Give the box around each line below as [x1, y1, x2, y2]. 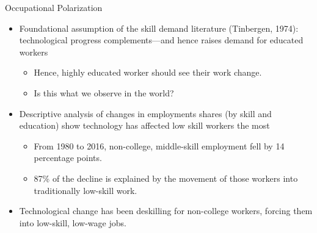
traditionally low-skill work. [34, 184, 137, 196]
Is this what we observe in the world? [34, 86, 174, 99]
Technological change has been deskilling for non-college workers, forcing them [19, 204, 313, 217]
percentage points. [34, 151, 102, 164]
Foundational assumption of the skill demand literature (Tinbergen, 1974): [19, 21, 299, 34]
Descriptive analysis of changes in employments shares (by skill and [19, 107, 272, 120]
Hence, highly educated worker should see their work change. [34, 66, 262, 79]
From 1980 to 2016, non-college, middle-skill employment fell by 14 [34, 139, 285, 152]
